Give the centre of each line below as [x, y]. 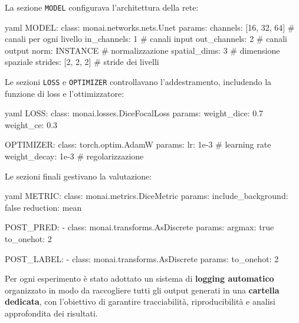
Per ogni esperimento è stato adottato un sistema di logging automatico [139, 278]
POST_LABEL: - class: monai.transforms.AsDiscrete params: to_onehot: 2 [142, 258]
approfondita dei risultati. [51, 313]
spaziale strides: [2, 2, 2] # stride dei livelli [82, 62]
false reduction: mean [43, 207]
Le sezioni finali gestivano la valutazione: [78, 176]
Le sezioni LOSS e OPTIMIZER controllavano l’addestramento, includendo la [138, 82]
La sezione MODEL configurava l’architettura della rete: [102, 7]
